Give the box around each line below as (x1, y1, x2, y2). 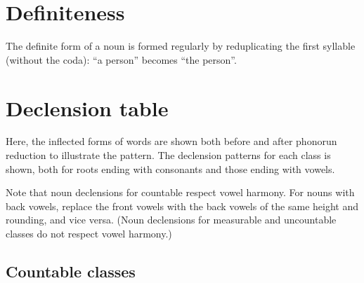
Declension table (6, 93, 169, 122)
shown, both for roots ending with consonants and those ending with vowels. (6, 161, 335, 176)
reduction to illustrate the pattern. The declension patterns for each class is (6, 148, 331, 163)
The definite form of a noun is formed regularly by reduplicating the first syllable (6, 39, 356, 53)
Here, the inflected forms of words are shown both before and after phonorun (6, 134, 337, 149)
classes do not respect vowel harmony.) (6, 226, 172, 240)
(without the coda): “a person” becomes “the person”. (6, 52, 237, 67)
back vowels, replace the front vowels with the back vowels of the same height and (6, 198, 358, 213)
